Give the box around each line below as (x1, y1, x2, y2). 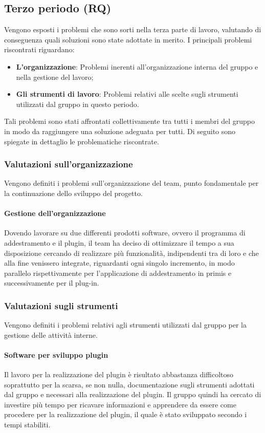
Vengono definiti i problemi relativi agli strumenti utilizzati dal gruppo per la (4, 319, 247, 330)
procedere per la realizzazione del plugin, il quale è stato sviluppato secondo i (4, 409, 247, 420)
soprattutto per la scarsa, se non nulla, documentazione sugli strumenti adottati (4, 379, 255, 389)
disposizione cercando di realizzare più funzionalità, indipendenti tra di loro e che (4, 247, 259, 258)
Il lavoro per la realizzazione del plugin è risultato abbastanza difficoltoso (4, 369, 233, 380)
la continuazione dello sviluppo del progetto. (4, 187, 143, 198)
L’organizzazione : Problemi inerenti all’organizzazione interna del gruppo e (16, 61, 258, 72)
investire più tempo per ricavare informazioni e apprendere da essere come (4, 399, 236, 409)
